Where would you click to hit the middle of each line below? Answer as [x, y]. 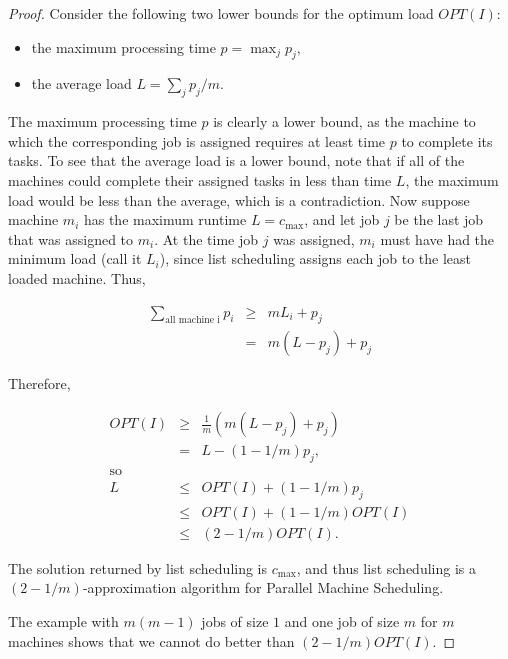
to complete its [447, 140]
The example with [63, 620]
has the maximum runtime [165, 219]
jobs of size [235, 620]
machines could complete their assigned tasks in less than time [200, 179]
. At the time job [206, 238]
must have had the [437, 238]
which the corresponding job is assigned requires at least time [197, 140]
